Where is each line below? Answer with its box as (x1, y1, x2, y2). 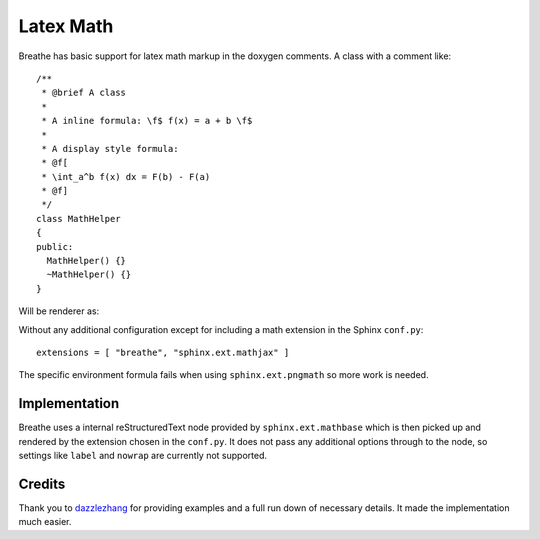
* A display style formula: (41, 143, 179, 154)
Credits (18, 475, 66, 492)
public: (36, 241, 74, 252)
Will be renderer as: (18, 305, 100, 317)
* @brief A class (41, 87, 127, 99)
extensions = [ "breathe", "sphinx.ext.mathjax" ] (36, 346, 290, 358)
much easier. (18, 516, 72, 528)
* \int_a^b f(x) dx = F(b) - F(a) (41, 171, 211, 182)
